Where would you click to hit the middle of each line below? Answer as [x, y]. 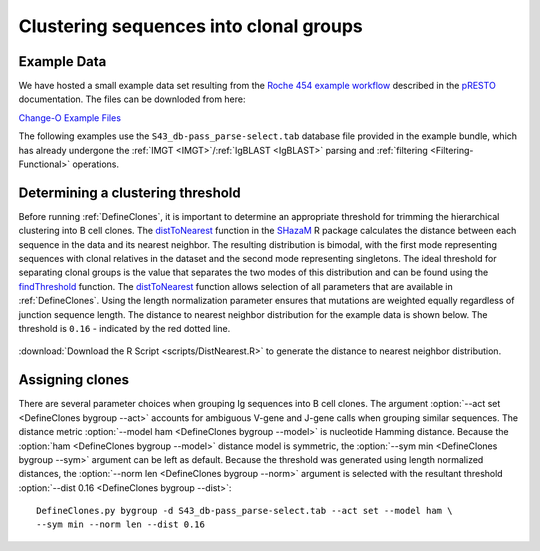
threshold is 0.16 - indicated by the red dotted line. [124, 329]
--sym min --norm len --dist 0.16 [120, 524]
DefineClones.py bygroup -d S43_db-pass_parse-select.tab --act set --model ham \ [244, 511]
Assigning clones [74, 380]
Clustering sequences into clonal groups [191, 26]
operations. [95, 164]
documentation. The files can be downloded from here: [132, 99]
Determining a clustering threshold [130, 192]
